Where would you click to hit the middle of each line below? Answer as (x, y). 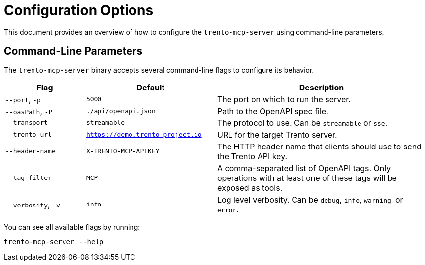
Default (151, 87)
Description (322, 87)
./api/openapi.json (121, 111)
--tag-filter (29, 178)
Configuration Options (79, 10)
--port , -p (23, 99)
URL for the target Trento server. (277, 134)
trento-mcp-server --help (54, 242)
